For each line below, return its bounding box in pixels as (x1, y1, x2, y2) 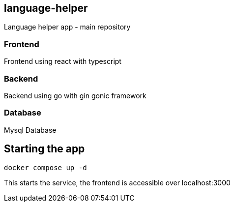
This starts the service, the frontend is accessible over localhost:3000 (4, 178, 231, 187)
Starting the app (4, 143, 85, 155)
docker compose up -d (4, 163, 87, 172)
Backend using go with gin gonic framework (4, 91, 146, 100)
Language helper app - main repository (4, 23, 131, 31)
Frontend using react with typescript (4, 57, 121, 66)
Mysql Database (4, 125, 57, 134)
